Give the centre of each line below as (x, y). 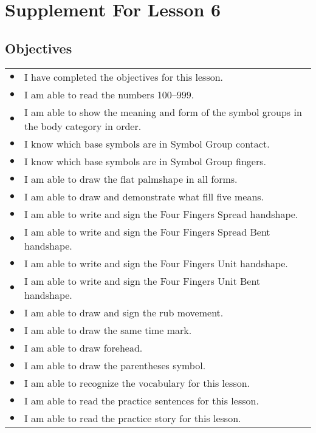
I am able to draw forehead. (84, 347)
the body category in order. (83, 126)
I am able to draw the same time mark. (108, 330)
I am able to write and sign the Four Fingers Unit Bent (143, 281)
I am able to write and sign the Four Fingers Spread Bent (147, 231)
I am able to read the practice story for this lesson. (133, 418)
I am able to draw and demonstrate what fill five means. (144, 196)
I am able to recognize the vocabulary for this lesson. (137, 383)
